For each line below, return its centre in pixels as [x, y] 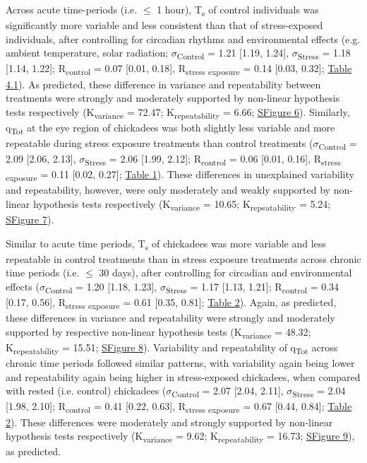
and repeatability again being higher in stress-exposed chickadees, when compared [183, 376]
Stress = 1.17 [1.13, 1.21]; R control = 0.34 [252, 287]
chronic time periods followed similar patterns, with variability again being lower [180, 363]
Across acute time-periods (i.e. [72, 9]
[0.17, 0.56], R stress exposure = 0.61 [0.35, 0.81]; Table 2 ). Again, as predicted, [171, 303]
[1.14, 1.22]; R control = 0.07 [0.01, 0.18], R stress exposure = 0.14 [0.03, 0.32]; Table [179, 69]
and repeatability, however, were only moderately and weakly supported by [168, 190]
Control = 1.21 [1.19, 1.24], [233, 54]
